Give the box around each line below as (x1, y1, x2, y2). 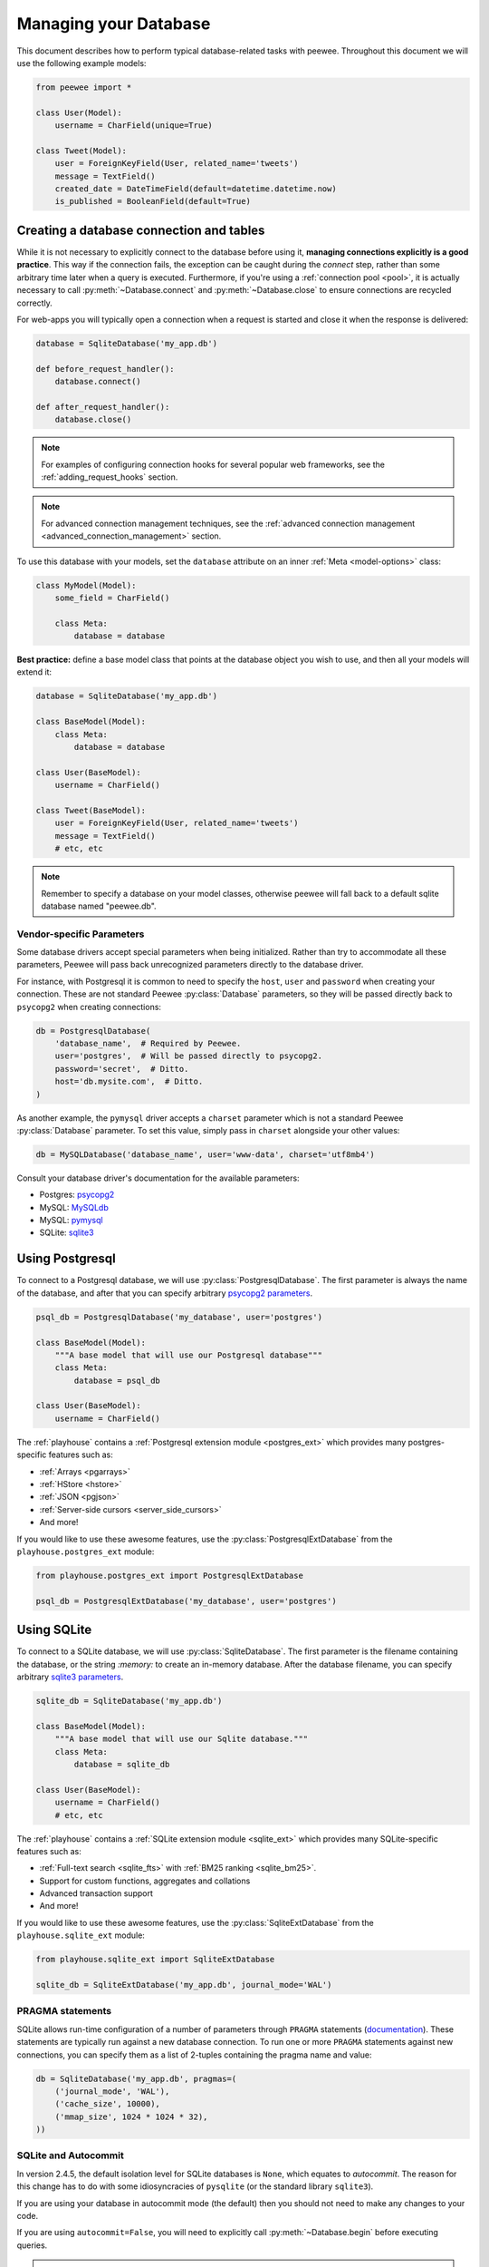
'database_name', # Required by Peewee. (54, 1038, 242, 1048)
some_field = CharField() (54, 592, 170, 603)
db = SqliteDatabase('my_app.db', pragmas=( (35, 2073, 237, 2084)
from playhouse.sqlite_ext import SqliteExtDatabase (35, 1954, 275, 1965)
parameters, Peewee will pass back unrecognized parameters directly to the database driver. (16, 959, 364, 970)
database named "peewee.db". (41, 900, 158, 911)
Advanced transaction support (39, 1888, 153, 1899)
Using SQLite (16, 1622, 92, 1638)
